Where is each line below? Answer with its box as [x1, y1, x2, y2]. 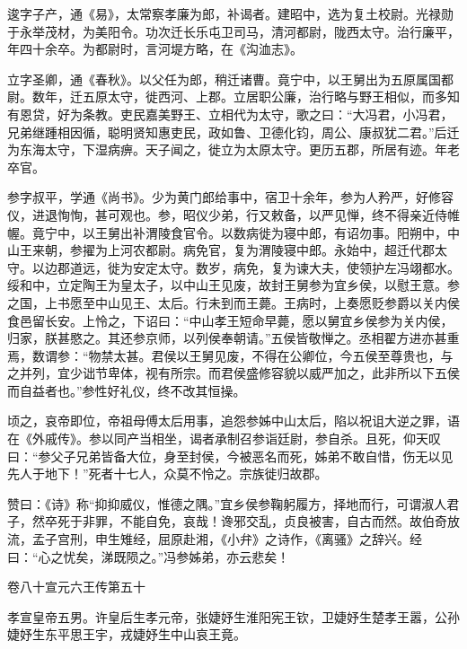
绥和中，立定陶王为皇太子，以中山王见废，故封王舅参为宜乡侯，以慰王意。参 [7, 276, 460, 294]
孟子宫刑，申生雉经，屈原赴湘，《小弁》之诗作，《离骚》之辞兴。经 [31, 530, 422, 548]
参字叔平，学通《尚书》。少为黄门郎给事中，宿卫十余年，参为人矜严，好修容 [7, 188, 454, 206]
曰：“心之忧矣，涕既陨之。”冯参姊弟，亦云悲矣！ [7, 547, 290, 566]
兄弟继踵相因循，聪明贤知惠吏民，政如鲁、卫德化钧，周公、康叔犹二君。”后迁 [7, 122, 460, 141]
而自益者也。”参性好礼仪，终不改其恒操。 [7, 381, 246, 399]
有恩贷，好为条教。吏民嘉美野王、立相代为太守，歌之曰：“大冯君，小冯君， [7, 104, 454, 123]
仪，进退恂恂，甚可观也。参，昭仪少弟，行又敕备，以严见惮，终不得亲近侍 [7, 205, 447, 224]
